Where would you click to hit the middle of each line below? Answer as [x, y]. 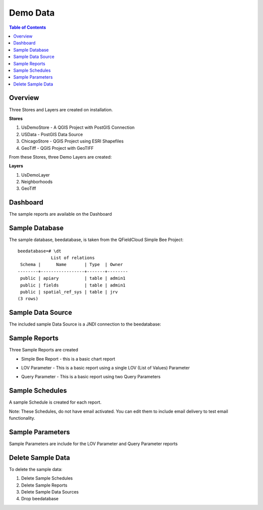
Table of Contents [28, 27]
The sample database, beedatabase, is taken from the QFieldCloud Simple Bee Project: [96, 240]
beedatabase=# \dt [40, 251]
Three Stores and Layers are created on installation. [61, 109]
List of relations [73, 258]
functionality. [22, 418]
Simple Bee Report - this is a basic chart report [68, 359]
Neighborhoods [37, 182]
